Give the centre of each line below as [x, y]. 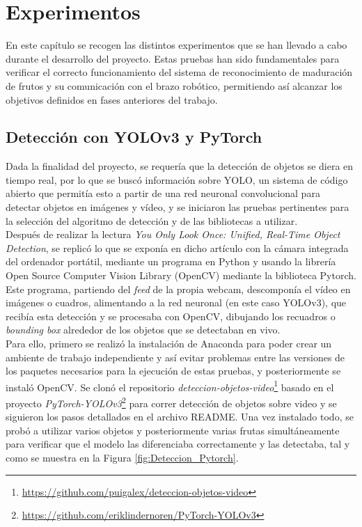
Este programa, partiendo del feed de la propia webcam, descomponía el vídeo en [178, 289]
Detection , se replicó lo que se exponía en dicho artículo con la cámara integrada [177, 247]
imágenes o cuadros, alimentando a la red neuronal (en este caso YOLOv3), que [176, 302]
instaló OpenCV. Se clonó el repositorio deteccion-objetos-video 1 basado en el [170, 386]
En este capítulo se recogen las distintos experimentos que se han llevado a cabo [176, 45]
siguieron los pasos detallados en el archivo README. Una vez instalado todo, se [180, 417]
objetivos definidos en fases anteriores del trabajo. [112, 99]
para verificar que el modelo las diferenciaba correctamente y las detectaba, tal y [178, 444]
